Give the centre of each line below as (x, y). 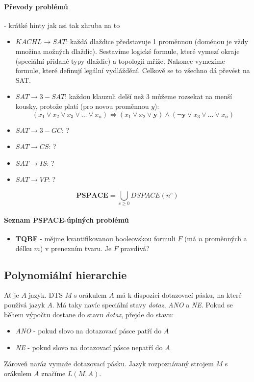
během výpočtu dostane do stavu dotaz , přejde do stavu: (89, 314)
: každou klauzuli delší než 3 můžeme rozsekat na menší (149, 96)
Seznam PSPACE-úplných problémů (66, 219)
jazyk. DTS (46, 295)
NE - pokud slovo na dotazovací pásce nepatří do (89, 347)
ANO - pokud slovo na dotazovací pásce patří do (89, 331)
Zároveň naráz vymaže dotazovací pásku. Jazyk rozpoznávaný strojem (109, 364)
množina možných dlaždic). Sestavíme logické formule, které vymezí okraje (127, 51)
